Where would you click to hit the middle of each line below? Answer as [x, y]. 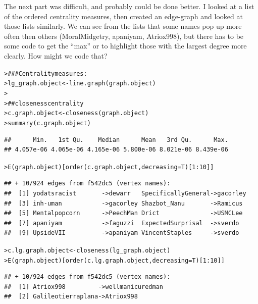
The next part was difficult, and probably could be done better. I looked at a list [129, 6]
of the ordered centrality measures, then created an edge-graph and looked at [123, 16]
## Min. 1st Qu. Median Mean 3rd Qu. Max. [116, 140]
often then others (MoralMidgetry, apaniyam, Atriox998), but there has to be [124, 36]
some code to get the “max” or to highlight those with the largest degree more [125, 46]
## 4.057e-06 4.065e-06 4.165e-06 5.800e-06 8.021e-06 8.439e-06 [116, 150]
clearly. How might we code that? [56, 55]
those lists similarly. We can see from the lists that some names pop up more [123, 26]
